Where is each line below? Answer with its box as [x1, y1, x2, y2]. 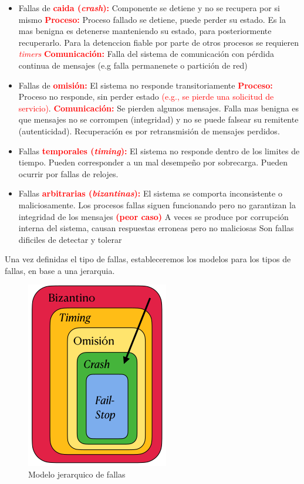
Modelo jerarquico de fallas [28, 468, 126, 480]
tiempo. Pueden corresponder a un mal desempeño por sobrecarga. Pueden [18, 156, 288, 168]
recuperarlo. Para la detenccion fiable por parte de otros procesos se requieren [18, 36, 299, 48]
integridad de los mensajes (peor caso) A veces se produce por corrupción [18, 210, 289, 222]
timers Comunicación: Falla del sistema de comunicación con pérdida [18, 48, 274, 60]
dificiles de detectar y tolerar [18, 233, 122, 245]
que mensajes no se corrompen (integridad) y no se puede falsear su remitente [18, 113, 299, 126]
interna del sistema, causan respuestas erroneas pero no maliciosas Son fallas [18, 222, 294, 234]
